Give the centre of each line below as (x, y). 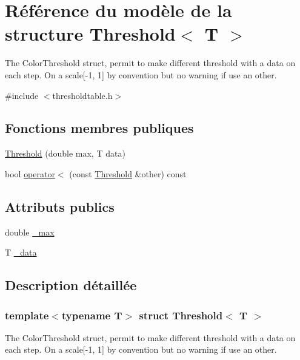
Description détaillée (71, 285)
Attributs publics (60, 206)
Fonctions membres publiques (99, 128)
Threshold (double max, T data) (65, 153)
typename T (92, 315)
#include (22, 95)
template (27, 315)
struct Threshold (181, 315)
